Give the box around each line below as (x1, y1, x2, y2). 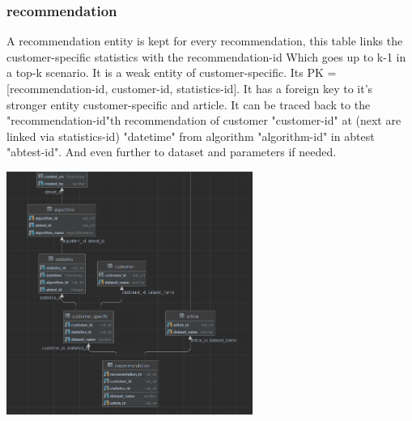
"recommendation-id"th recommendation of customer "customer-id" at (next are (6, 112, 401, 129)
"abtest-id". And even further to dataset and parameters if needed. (6, 143, 337, 160)
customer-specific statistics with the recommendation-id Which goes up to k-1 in (6, 48, 406, 65)
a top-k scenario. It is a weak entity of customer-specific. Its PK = (6, 64, 337, 81)
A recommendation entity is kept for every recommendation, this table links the (6, 32, 403, 49)
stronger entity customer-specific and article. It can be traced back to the (6, 96, 371, 113)
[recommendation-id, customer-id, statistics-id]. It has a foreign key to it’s (6, 80, 373, 96)
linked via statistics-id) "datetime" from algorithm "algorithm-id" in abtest (6, 127, 375, 144)
